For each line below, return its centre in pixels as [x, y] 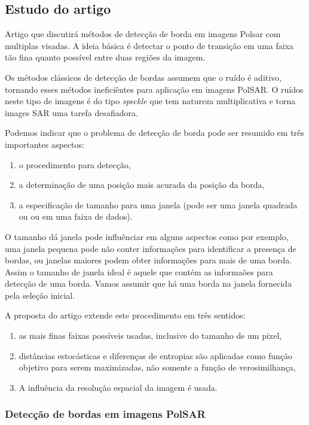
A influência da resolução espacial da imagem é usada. [118, 387]
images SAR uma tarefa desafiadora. [71, 112]
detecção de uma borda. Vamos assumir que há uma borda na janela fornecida [148, 283]
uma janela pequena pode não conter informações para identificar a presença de [151, 248]
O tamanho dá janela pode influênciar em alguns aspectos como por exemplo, [147, 236]
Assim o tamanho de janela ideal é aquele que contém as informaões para [139, 271]
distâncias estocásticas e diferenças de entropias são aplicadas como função [156, 355]
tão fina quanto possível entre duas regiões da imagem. [105, 57]
